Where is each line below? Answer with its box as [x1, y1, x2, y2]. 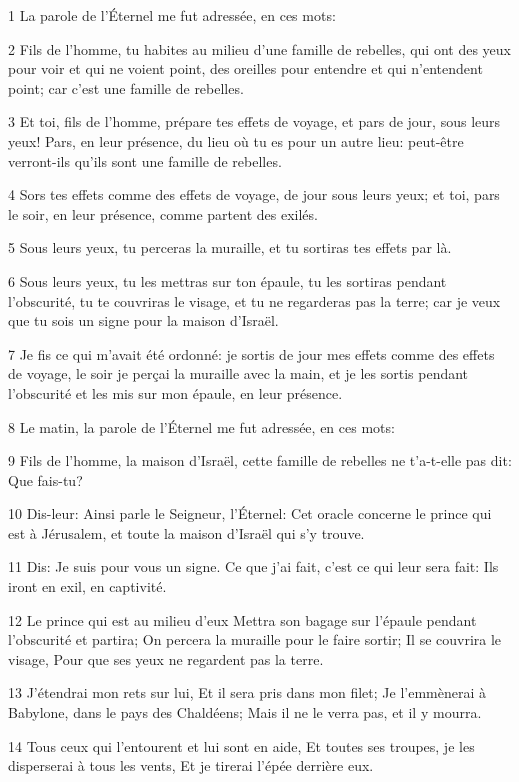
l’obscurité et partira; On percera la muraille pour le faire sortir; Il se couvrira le [8, 629, 502, 650]
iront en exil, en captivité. [8, 576, 167, 597]
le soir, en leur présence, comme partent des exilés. [8, 203, 318, 224]
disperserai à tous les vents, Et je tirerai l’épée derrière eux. [8, 755, 374, 776]
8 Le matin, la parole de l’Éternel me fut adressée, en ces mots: [8, 416, 395, 437]
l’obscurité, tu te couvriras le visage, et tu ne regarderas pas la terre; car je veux [8, 290, 501, 311]
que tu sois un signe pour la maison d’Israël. [8, 310, 279, 331]
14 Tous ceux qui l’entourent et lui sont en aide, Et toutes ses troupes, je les [8, 735, 475, 756]
